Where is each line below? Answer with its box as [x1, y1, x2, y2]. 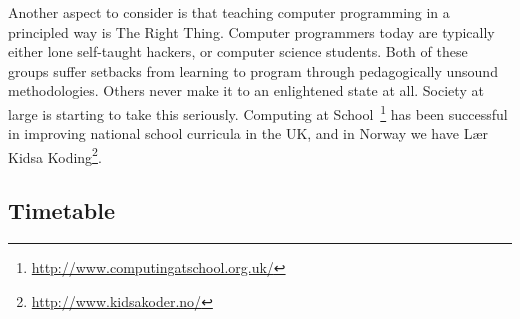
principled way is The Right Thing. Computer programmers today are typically [8, 21, 495, 42]
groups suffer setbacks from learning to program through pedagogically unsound [8, 60, 498, 81]
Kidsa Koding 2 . [8, 143, 102, 167]
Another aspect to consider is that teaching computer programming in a [8, 2, 450, 22]
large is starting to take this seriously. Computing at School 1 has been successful [8, 100, 508, 124]
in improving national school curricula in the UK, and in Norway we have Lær [8, 123, 488, 144]
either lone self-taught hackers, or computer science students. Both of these [8, 41, 468, 62]
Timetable [8, 195, 115, 226]
